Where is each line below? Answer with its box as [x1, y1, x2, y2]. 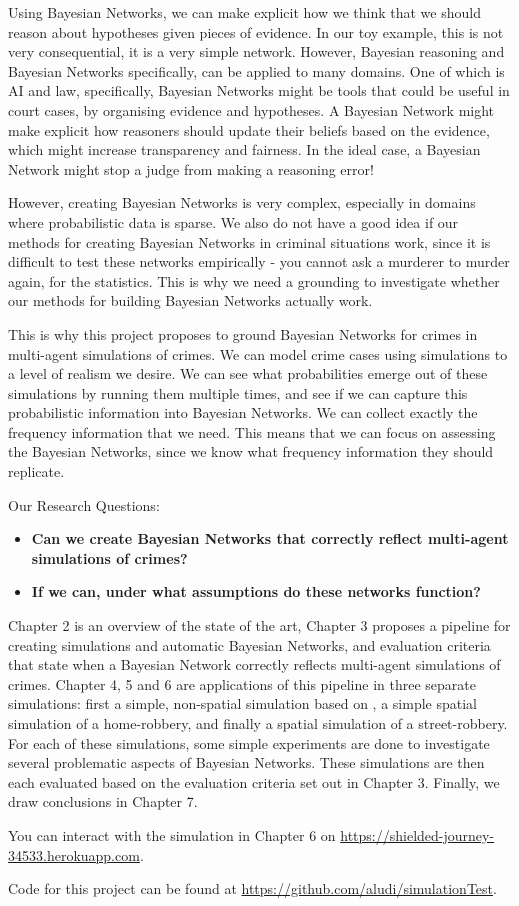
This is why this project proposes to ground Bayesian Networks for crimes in [8, 323, 478, 344]
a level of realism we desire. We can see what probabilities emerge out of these [8, 363, 488, 384]
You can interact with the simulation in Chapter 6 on [8, 824, 336, 845]
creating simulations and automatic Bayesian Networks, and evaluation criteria [8, 634, 491, 655]
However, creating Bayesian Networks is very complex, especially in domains [8, 192, 476, 213]
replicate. [8, 461, 65, 482]
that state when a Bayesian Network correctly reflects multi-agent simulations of [8, 654, 501, 675]
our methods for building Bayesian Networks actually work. [8, 290, 373, 311]
